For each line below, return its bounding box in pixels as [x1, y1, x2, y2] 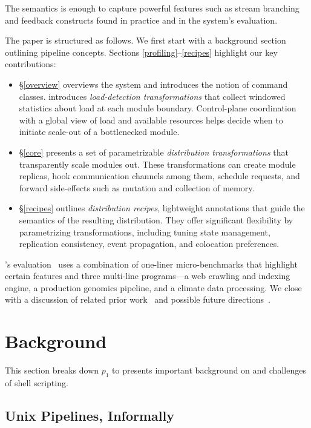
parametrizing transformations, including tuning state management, [19, 225, 270, 238]
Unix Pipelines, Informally [5, 406, 174, 424]
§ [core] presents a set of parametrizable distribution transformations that [19, 145, 289, 158]
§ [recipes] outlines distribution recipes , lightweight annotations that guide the [19, 202, 305, 214]
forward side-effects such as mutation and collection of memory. [19, 181, 255, 194]
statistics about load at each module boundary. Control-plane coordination [19, 102, 296, 114]
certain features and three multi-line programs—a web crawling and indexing [5, 269, 290, 282]
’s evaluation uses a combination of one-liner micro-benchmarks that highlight [5, 257, 298, 270]
